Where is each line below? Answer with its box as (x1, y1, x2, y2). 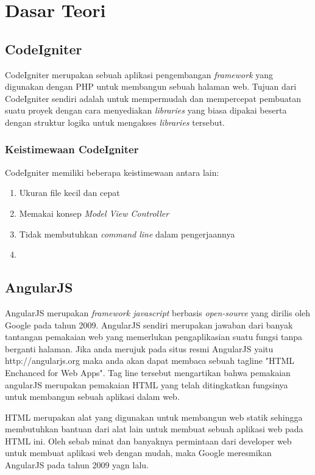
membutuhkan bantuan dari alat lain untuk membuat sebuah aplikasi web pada (5, 422, 303, 435)
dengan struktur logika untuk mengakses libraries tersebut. (5, 115, 225, 128)
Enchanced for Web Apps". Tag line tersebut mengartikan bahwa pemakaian (5, 366, 291, 379)
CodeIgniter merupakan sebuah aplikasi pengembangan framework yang (5, 68, 274, 81)
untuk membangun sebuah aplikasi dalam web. (5, 390, 180, 403)
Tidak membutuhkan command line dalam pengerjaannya (19, 227, 235, 240)
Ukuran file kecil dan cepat (19, 186, 120, 199)
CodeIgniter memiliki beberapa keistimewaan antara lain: (5, 165, 219, 178)
